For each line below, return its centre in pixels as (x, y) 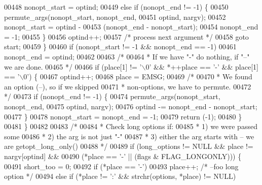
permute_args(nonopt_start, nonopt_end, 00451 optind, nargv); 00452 (115, 17)
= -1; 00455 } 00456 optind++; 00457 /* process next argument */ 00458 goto (126, 36)
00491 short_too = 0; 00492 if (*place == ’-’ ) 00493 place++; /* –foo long (121, 166)
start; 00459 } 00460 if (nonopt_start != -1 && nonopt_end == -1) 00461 (120, 47)
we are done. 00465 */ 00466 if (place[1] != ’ (73, 66)
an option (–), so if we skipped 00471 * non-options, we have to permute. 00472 (128, 86)
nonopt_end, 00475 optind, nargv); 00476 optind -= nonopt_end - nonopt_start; (131, 106)
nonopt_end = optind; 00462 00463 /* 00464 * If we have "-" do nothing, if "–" (127, 56)
